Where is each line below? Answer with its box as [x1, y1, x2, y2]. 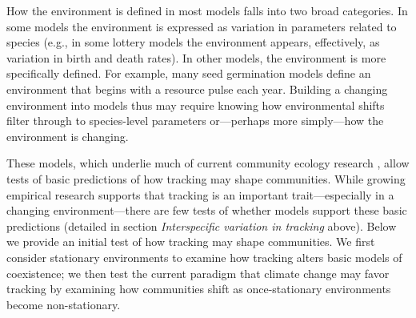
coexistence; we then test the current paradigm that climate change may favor [6, 264, 390, 281]
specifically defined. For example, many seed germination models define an [6, 65, 371, 82]
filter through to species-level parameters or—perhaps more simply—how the [6, 112, 384, 129]
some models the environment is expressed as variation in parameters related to [6, 18, 397, 34]
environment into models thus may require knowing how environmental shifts [6, 96, 385, 113]
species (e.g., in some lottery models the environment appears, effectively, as [6, 34, 380, 50]
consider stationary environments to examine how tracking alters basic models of [6, 248, 402, 265]
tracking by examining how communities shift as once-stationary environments [6, 280, 391, 297]
